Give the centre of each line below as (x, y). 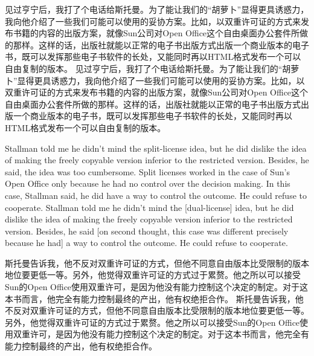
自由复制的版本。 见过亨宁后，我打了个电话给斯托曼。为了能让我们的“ (144, 68)
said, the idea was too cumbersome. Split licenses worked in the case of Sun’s (147, 171)
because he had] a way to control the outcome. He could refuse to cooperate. (146, 243)
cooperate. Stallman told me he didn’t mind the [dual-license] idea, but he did (149, 207)
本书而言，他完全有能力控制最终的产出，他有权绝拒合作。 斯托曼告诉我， (150, 298)
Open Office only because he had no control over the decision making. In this (148, 183)
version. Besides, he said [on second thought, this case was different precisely (147, 231)
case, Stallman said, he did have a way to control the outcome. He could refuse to (156, 195)
